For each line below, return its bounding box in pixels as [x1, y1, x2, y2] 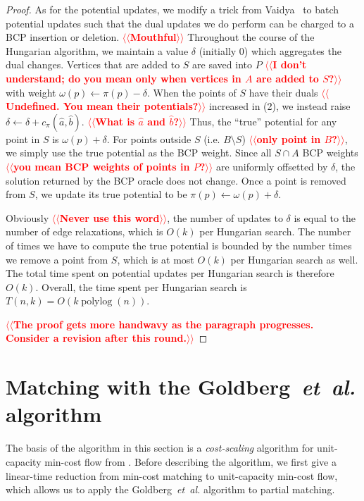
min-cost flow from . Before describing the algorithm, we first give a [44, 454, 337, 469]
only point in [256, 131, 321, 146]
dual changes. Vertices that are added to [6, 57, 180, 72]
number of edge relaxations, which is [6, 224, 163, 239]
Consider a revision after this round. [6, 330, 187, 345]
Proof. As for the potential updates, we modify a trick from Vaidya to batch [6, 2, 339, 16]
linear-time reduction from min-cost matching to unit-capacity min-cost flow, [6, 468, 338, 483]
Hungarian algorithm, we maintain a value [6, 43, 189, 58]
